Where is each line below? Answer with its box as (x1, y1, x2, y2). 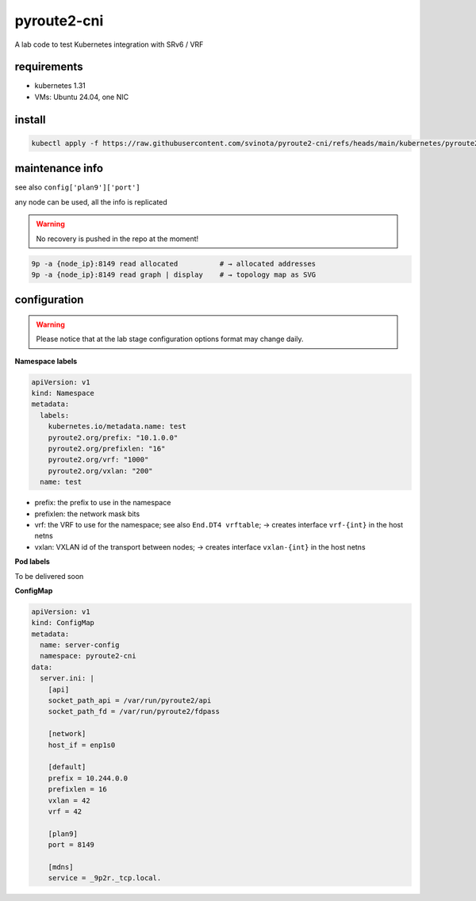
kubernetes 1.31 (34, 81, 86, 90)
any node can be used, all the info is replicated (14, 197, 168, 206)
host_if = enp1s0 (48, 740, 116, 750)
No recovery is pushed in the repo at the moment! (36, 234, 199, 243)
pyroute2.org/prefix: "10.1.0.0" (48, 433, 178, 442)
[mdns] (48, 862, 74, 872)
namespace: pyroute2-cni (40, 651, 136, 661)
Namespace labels (14, 356, 78, 366)
